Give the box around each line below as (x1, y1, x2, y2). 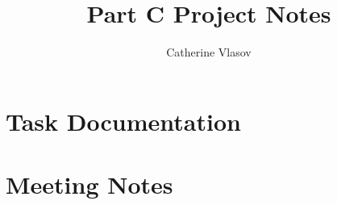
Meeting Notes (6, 168, 173, 201)
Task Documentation (6, 104, 241, 137)
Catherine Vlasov (166, 44, 252, 61)
